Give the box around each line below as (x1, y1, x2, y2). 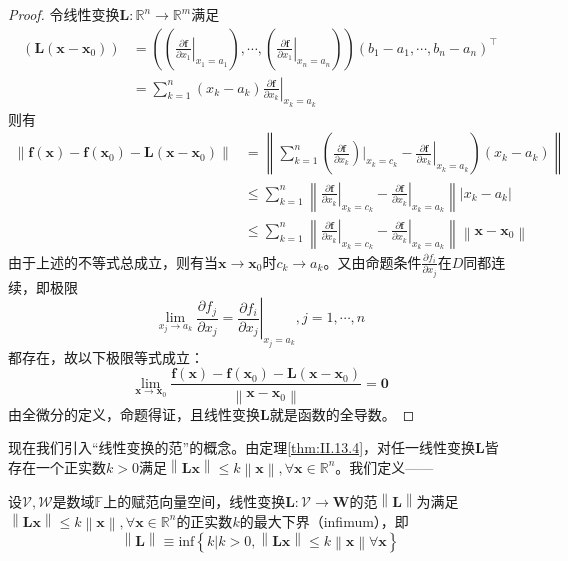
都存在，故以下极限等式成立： (8, 346, 204, 367)
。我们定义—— (335, 456, 434, 477)
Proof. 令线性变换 (8, 4, 120, 24)
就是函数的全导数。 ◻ (269, 403, 415, 424)
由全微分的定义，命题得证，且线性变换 (8, 403, 260, 424)
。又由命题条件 (323, 251, 422, 272)
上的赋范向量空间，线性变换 (103, 491, 286, 512)
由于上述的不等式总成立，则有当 (8, 251, 218, 272)
